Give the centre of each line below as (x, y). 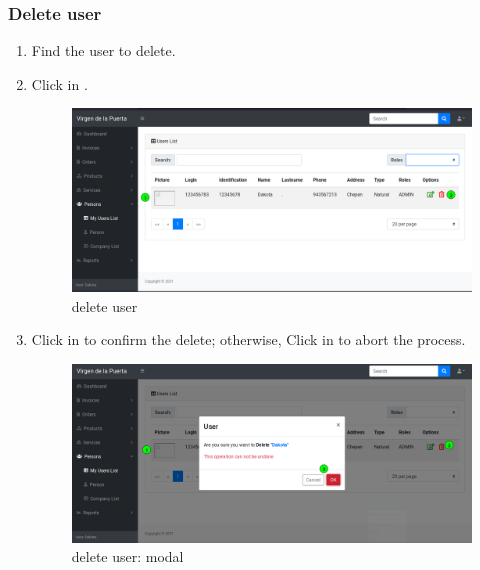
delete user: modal (127, 556)
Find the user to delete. (103, 50)
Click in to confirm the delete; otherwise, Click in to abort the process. (248, 339)
